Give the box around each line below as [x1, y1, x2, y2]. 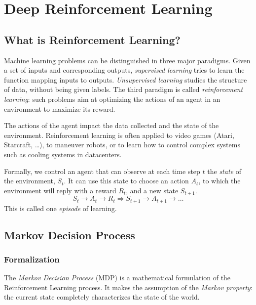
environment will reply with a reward [4, 185, 116, 195]
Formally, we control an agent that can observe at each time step [4, 166, 200, 176]
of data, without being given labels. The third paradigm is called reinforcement [4, 84, 243, 94]
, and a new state [126, 185, 179, 195]
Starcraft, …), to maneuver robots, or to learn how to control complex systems [4, 139, 240, 150]
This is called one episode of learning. [4, 203, 117, 213]
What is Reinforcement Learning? [4, 32, 181, 47]
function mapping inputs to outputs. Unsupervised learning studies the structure [4, 74, 247, 85]
